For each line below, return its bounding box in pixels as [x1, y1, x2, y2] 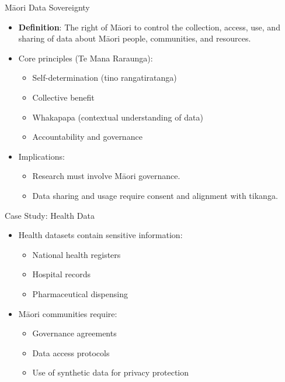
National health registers [32, 248, 121, 260]
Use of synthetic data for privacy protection [32, 366, 189, 378]
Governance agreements [32, 327, 117, 339]
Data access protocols [32, 346, 110, 359]
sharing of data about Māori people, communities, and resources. [18, 32, 251, 44]
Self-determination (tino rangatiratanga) [32, 71, 177, 84]
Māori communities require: [18, 307, 117, 319]
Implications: [18, 150, 65, 162]
